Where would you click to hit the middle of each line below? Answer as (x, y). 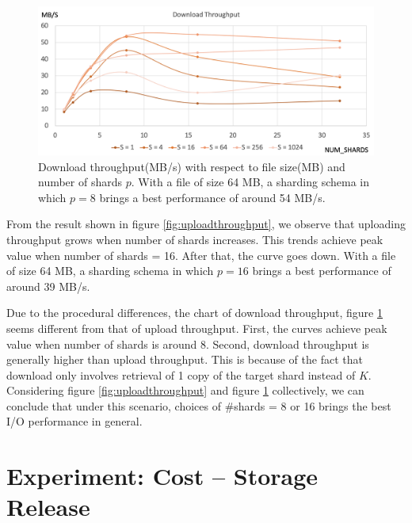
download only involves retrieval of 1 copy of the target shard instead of (181, 374)
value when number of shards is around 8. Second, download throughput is (188, 344)
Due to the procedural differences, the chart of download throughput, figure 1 (195, 313)
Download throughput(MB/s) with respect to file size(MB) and (192, 166)
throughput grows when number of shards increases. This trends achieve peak (195, 239)
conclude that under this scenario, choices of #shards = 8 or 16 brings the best (199, 405)
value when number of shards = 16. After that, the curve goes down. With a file (201, 255)
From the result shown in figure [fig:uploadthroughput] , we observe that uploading (206, 224)
